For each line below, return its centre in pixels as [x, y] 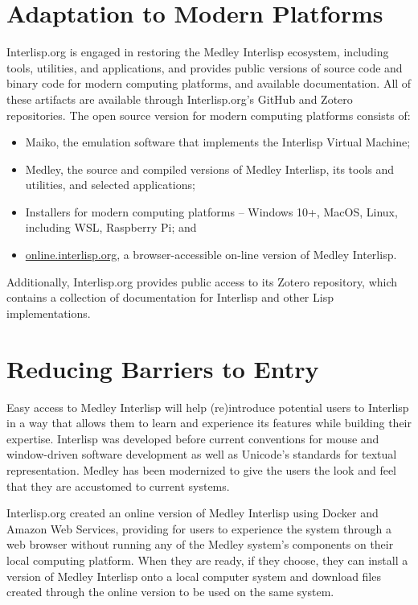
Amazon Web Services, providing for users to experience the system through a [199, 528]
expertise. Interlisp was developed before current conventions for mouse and [193, 438]
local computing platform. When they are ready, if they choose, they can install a [207, 560]
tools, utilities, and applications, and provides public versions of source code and [205, 67]
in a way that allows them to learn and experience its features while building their [209, 423]
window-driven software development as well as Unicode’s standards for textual [202, 454]
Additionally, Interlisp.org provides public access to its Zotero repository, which [202, 281]
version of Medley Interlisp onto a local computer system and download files [194, 576]
